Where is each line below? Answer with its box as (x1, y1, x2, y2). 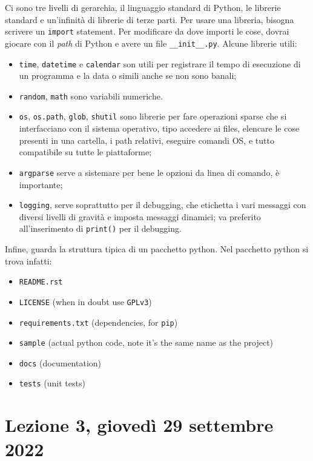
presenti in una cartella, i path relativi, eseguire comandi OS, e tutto (19, 133, 274, 146)
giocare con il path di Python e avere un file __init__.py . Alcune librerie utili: (5, 36, 297, 49)
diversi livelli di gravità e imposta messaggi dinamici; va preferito (19, 210, 261, 223)
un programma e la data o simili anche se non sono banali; (19, 69, 237, 82)
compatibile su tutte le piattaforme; (19, 146, 152, 158)
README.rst (19, 278, 63, 287)
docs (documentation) (19, 356, 102, 369)
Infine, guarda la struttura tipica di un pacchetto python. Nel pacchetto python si (5, 243, 309, 255)
